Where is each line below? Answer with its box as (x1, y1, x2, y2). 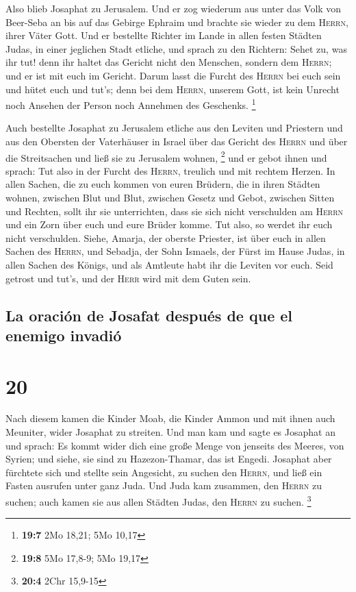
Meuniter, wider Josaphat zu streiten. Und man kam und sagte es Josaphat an (5, 425, 335, 439)
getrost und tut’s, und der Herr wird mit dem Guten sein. (5, 271, 251, 285)
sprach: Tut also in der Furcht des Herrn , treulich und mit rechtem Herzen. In (5, 163, 335, 177)
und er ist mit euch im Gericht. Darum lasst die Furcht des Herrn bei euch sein (5, 68, 341, 82)
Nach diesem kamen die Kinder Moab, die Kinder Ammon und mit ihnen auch (5, 411, 335, 425)
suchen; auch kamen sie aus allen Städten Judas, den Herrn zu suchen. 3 (5, 493, 311, 508)
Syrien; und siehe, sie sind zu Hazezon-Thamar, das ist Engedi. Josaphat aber (5, 452, 332, 466)
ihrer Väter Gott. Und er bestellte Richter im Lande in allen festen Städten (5, 28, 322, 42)
